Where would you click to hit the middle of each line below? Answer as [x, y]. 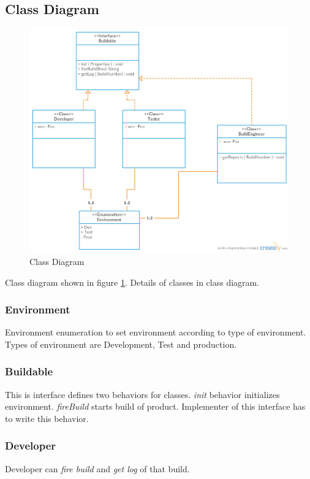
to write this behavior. [47, 418]
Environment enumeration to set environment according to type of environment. [156, 332]
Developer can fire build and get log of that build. [97, 468]
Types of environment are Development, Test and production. [121, 344]
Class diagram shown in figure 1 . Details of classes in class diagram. [132, 282]
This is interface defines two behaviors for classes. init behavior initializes [142, 394]
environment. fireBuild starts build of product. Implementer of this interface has [155, 406]
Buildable [29, 371]
